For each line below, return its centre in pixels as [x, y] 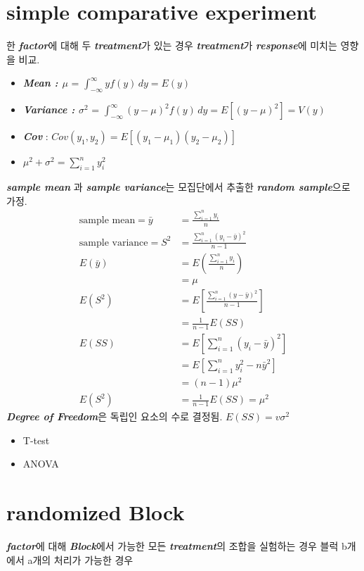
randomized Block [96, 512]
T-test [36, 440]
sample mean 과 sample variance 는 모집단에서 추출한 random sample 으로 [178, 186]
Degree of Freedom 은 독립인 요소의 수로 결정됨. [115, 416]
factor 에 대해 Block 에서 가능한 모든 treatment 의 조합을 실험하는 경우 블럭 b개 [181, 545]
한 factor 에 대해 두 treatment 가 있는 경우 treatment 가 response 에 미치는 [172, 45]
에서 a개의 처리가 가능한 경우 [70, 559]
